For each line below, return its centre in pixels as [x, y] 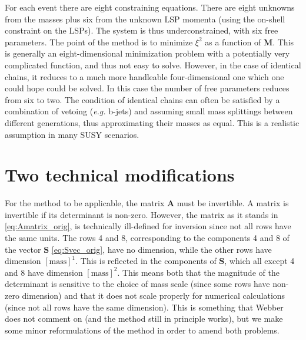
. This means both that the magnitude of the [198, 272]
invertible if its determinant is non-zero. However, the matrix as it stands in [142, 214]
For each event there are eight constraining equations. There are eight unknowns [150, 7]
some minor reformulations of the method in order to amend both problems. [142, 330]
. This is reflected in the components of [146, 261]
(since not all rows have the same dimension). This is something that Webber [144, 307]
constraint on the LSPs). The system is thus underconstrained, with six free [142, 30]
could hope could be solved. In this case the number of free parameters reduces [147, 88]
